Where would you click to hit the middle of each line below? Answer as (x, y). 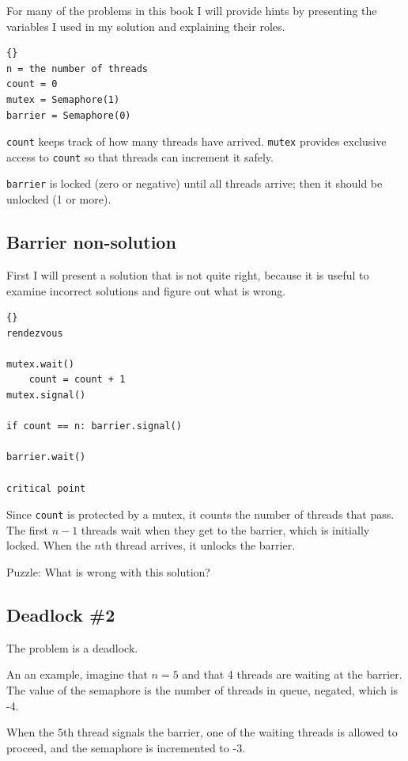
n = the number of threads (77, 68)
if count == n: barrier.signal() (94, 426)
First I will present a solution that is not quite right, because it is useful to (188, 274)
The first (28, 529)
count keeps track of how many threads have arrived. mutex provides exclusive (196, 141)
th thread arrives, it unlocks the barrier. (198, 545)
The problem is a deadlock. (72, 647)
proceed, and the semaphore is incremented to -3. (126, 747)
